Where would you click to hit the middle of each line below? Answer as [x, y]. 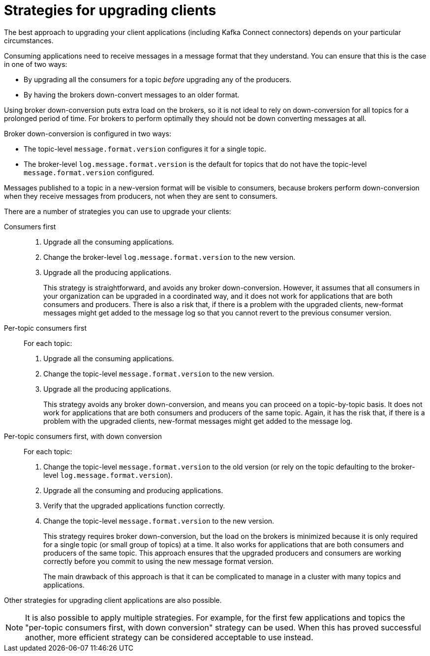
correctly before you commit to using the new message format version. [158, 561]
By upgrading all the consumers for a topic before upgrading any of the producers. [158, 79]
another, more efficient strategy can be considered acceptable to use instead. [169, 637]
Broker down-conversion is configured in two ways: [88, 133]
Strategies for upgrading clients [110, 10]
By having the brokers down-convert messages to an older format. [132, 94]
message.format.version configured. [89, 172]
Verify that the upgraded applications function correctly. [134, 505]
